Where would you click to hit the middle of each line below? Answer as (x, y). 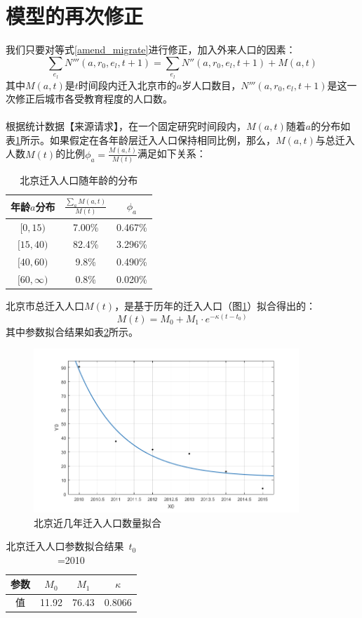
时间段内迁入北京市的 (127, 85)
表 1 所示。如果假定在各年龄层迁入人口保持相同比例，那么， (141, 139)
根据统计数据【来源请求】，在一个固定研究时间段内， (126, 126)
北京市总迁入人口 (45, 306)
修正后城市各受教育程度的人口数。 (94, 99)
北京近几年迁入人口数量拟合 (98, 522)
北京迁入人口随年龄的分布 (79, 180)
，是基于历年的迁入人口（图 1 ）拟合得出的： (215, 306)
